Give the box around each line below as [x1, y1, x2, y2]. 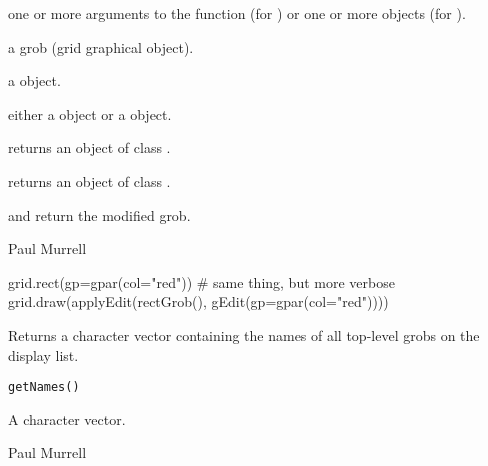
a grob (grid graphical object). [8, 36, 194, 57]
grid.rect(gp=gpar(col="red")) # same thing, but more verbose [8, 271, 395, 292]
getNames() [8, 380, 80, 395]
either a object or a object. [8, 103, 172, 124]
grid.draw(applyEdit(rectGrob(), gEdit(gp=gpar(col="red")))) [8, 291, 389, 312]
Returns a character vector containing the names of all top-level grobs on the [8, 324, 480, 345]
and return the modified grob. [8, 204, 191, 225]
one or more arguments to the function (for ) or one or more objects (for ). [8, 3, 466, 23]
